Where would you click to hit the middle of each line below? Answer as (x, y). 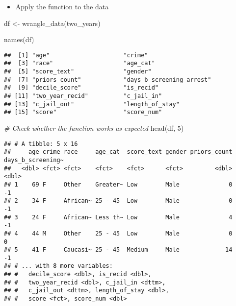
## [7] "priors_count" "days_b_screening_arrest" (108, 80)
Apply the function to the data (62, 6)
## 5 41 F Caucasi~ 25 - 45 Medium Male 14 (118, 250)
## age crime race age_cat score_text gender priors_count (118, 152)
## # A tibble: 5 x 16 (41, 144)
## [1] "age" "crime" (76, 55)
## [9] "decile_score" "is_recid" (81, 88)
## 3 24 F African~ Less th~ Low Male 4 (118, 217)
